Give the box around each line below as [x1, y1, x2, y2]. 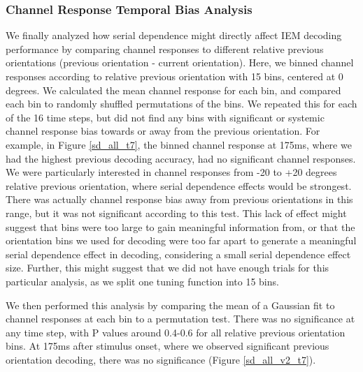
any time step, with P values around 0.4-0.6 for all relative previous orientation [6, 325, 346, 339]
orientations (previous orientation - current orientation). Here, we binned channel [6, 55, 354, 70]
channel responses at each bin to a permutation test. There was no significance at [6, 311, 355, 326]
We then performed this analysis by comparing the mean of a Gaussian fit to [6, 297, 335, 312]
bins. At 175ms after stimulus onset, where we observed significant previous [6, 338, 329, 353]
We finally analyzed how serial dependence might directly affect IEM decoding [6, 28, 342, 43]
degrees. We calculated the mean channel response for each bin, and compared [6, 82, 341, 97]
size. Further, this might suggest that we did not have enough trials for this [6, 260, 329, 275]
